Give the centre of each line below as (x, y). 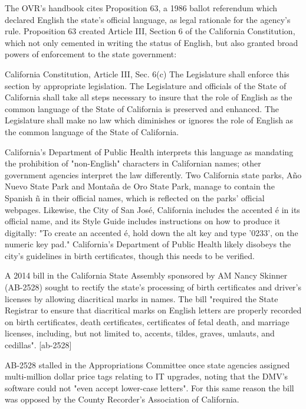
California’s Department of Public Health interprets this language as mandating (149, 151)
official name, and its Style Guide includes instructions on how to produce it (143, 221)
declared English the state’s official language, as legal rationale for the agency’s (148, 19)
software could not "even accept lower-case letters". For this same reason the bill (149, 387)
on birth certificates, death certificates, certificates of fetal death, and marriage (147, 321)
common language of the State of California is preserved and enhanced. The (142, 108)
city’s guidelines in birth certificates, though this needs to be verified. (130, 255)
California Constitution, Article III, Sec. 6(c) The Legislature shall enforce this (147, 73)
